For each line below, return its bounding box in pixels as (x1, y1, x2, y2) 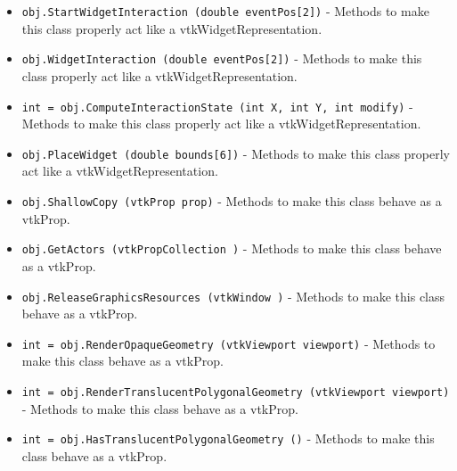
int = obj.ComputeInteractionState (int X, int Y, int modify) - (21, 96, 413, 115)
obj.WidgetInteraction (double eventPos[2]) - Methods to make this (21, 49, 422, 68)
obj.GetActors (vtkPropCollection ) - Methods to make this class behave (21, 239, 442, 258)
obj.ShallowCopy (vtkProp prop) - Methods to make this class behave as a (21, 192, 442, 210)
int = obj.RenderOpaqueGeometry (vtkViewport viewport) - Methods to (21, 334, 436, 352)
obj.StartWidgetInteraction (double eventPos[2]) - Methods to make (21, 2, 429, 20)
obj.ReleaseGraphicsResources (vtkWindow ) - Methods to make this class (21, 286, 445, 305)
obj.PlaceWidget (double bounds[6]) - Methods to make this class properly (21, 144, 451, 162)
